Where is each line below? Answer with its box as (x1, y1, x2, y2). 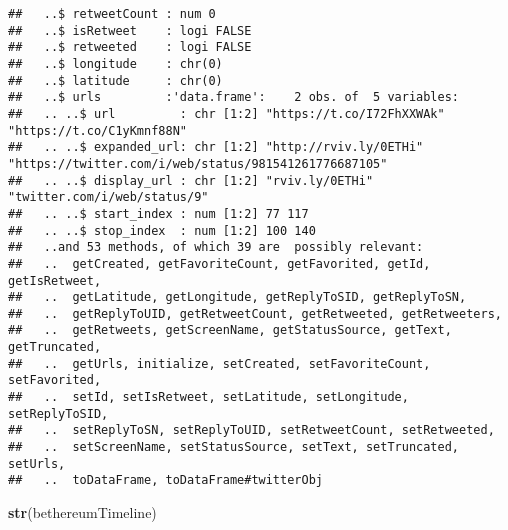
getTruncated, (8, 340, 102, 355)
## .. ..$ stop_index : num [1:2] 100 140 (8, 223, 316, 238)
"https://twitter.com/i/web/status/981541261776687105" (8, 156, 388, 171)
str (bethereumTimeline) (8, 502, 157, 523)
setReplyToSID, (8, 406, 109, 421)
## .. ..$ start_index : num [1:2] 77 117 (8, 206, 309, 221)
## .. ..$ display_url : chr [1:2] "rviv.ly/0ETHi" (8, 173, 374, 188)
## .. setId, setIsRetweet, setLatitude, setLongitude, (8, 390, 409, 405)
